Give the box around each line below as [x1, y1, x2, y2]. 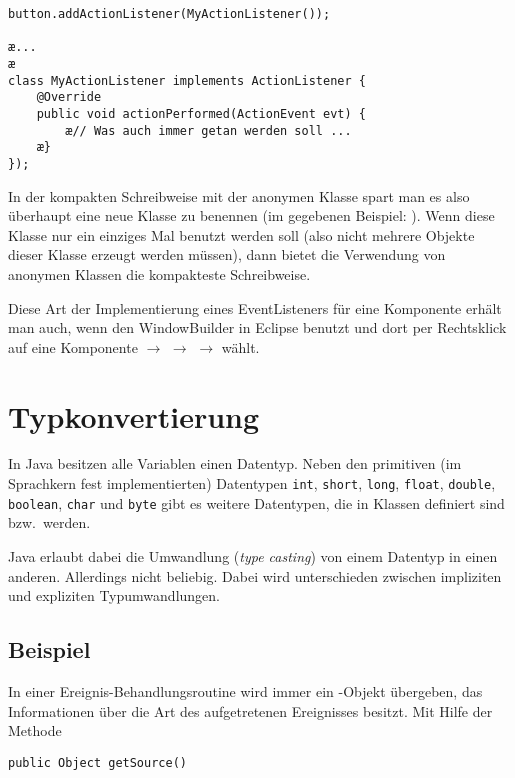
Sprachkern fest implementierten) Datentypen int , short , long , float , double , [8, 473, 496, 494]
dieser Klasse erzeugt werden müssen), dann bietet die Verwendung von [8, 244, 446, 265]
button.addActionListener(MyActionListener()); [8, 7, 331, 21]
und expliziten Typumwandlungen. [8, 585, 220, 606]
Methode [8, 720, 62, 741]
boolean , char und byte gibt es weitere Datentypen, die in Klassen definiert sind [8, 492, 505, 513]
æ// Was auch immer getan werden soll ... [65, 123, 352, 138]
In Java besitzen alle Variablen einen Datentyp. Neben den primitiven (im [8, 453, 462, 474]
